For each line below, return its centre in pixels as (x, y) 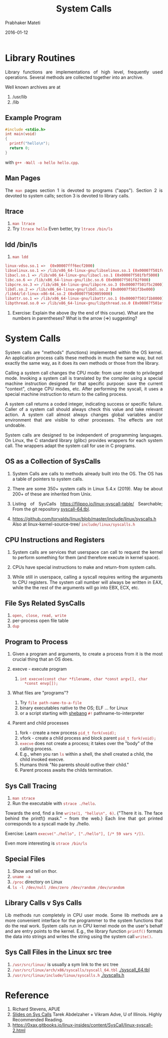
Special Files (25, 859)
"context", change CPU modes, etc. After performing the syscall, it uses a (84, 389)
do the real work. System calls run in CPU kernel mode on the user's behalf (84, 925)
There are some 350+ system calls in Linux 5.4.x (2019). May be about (87, 488)
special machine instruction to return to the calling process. (66, 394)
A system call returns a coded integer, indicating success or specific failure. (84, 404)
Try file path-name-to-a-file (51, 703)
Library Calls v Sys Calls (43, 903)
